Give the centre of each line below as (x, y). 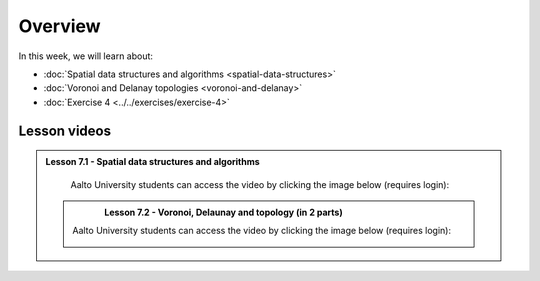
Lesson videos (65, 130)
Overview (59, 26)
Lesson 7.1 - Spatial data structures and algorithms (152, 162)
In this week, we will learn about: (86, 56)
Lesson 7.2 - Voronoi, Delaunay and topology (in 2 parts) (224, 212)
